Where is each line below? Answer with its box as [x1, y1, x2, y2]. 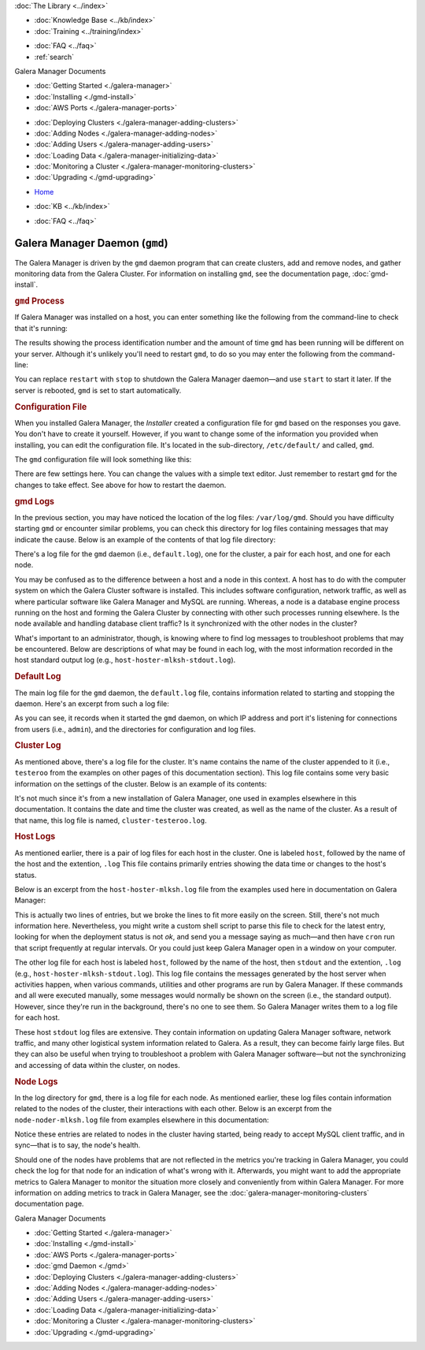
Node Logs [14, 1076, 58, 1087]
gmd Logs [14, 496, 55, 507]
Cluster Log [14, 740, 61, 751]
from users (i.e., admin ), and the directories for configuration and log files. [14, 724, 256, 734]
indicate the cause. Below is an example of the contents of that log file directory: [14, 534, 275, 544]
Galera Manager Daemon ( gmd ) [14, 236, 168, 250]
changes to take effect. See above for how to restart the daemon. [14, 480, 227, 489]
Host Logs [14, 831, 56, 842]
